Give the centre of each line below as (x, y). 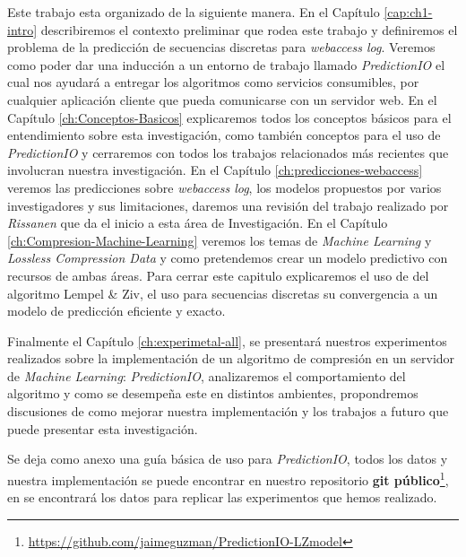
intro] (22, 29)
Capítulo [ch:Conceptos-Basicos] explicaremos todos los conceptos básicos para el (229, 117)
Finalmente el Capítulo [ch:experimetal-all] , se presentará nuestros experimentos (227, 340)
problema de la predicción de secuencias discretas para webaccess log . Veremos (221, 47)
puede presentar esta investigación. (103, 428)
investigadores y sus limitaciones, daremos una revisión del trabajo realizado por (228, 205)
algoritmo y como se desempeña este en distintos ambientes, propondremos (213, 393)
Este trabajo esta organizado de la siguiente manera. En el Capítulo (194, 12)
